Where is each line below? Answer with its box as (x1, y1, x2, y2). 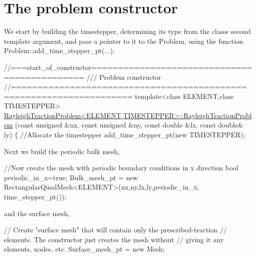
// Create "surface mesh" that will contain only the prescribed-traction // (4, 225, 227, 235)
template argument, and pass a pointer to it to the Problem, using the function (4, 35, 243, 46)
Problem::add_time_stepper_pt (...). (4, 45, 115, 56)
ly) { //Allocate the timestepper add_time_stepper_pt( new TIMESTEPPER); (4, 129, 245, 140)
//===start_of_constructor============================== (4, 62, 252, 72)
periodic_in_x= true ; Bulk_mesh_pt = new (4, 172, 138, 182)
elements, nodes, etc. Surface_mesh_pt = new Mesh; (4, 244, 165, 254)
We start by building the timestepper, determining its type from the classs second (4, 26, 251, 36)
